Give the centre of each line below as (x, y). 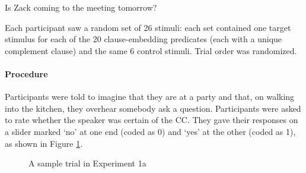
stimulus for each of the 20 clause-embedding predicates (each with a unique (144, 39)
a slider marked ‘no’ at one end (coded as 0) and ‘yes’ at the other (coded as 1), (150, 131)
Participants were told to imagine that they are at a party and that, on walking (150, 97)
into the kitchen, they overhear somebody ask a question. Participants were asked (153, 108)
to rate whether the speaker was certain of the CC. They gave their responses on (152, 120)
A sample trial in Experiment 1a (87, 163)
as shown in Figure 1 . (44, 143)
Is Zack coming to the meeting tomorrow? (81, 7)
